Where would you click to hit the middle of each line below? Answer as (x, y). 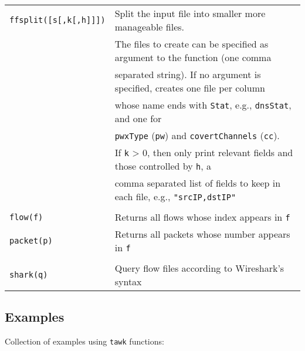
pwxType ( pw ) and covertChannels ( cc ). (197, 135)
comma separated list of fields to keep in (198, 183)
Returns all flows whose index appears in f (202, 217)
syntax (128, 281)
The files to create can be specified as (192, 44)
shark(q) (29, 275)
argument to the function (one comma (193, 57)
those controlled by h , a (163, 166)
